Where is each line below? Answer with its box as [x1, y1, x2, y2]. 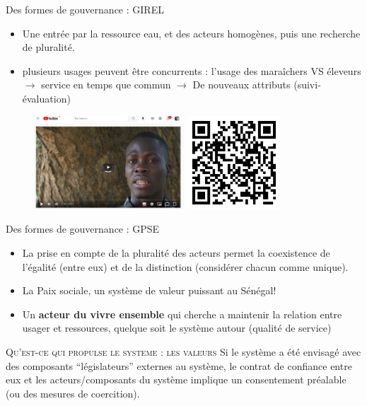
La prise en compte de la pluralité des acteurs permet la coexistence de [22, 245, 330, 260]
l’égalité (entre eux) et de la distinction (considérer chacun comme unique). [22, 259, 349, 274]
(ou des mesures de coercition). [6, 385, 140, 400]
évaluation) [22, 91, 71, 105]
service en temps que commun [41, 77, 171, 92]
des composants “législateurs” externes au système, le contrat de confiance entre [6, 358, 352, 373]
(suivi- [293, 77, 321, 92]
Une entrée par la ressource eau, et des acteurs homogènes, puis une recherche [22, 25, 361, 40]
